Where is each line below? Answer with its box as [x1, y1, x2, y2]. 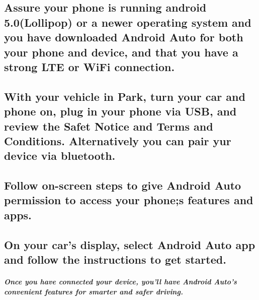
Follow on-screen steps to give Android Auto [4, 177, 241, 193]
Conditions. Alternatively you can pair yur [4, 133, 231, 148]
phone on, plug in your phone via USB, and [4, 103, 237, 119]
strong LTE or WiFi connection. [4, 58, 175, 74]
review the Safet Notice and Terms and [4, 118, 213, 134]
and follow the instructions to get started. [4, 252, 226, 267]
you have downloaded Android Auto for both [4, 29, 243, 45]
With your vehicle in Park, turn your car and [4, 88, 245, 104]
